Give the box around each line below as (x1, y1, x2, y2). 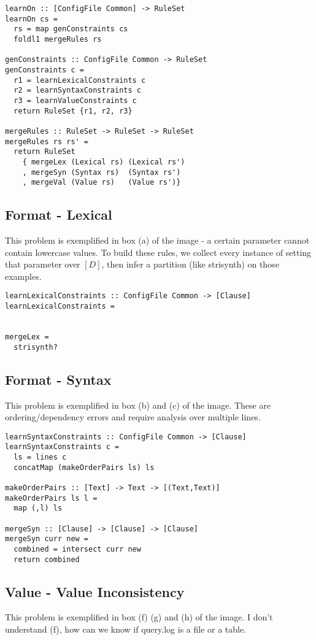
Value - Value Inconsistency (5, 582, 185, 601)
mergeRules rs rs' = (5, 137, 89, 146)
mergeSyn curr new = (5, 534, 89, 544)
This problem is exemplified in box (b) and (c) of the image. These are (5, 398, 271, 411)
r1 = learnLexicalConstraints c (13, 75, 146, 85)
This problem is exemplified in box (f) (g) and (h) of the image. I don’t (5, 611, 273, 623)
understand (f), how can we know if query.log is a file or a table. (5, 623, 247, 636)
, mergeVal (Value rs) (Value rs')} (22, 178, 181, 187)
